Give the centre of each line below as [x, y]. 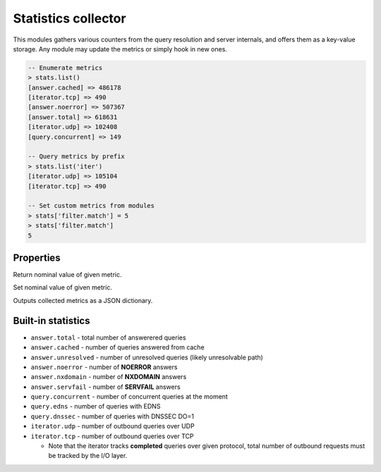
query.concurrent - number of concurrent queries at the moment [129, 397]
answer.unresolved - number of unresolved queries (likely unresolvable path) [147, 357]
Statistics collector [69, 18]
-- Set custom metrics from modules [91, 206]
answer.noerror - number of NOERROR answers [104, 367]
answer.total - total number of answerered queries [108, 337]
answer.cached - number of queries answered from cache [117, 347]
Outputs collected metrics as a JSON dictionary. [83, 300]
